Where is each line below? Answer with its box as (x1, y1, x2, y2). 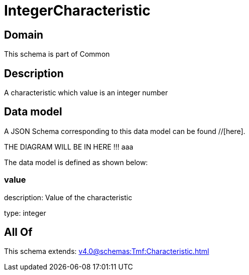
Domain (4, 28, 44, 41)
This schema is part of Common (4, 50, 110, 59)
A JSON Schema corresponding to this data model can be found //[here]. (4, 126, 245, 135)
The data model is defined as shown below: (4, 158, 148, 167)
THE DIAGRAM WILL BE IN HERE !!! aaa (4, 142, 134, 151)
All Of (4, 226, 33, 239)
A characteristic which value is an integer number (4, 88, 168, 97)
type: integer (4, 208, 46, 217)
